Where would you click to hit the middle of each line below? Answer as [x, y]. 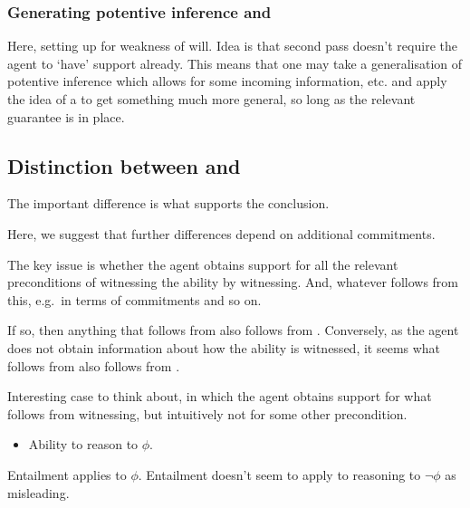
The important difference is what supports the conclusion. [168, 203]
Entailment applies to [67, 474]
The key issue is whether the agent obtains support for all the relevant [203, 264]
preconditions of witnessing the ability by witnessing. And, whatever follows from [233, 282]
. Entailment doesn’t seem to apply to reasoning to [279, 474]
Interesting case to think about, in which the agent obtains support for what [220, 396]
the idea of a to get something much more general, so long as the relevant [211, 99]
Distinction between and [124, 165]
